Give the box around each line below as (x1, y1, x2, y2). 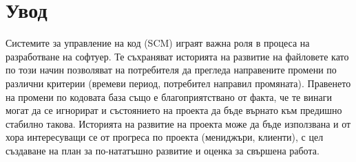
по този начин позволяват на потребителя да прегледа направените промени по (6, 62, 337, 77)
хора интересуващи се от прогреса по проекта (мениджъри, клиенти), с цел (6, 130, 324, 144)
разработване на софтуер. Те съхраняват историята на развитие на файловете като (6, 49, 349, 63)
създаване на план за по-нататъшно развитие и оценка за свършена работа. (6, 143, 320, 157)
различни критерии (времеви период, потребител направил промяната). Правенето (6, 76, 351, 90)
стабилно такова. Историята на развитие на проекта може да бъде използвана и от (6, 116, 351, 130)
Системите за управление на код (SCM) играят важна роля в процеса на (6, 36, 310, 50)
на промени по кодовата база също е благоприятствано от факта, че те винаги (6, 89, 332, 104)
